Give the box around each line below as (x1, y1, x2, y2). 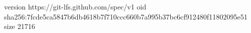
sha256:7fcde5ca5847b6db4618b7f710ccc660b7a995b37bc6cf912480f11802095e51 (4, 11, 247, 21)
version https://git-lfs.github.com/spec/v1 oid (4, 1, 146, 11)
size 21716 (4, 21, 35, 31)
